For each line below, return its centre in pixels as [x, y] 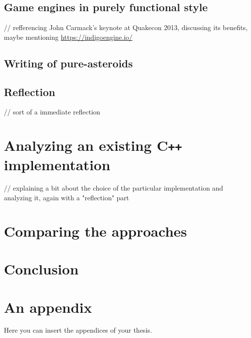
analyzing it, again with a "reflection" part [67, 197]
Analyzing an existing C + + [93, 145]
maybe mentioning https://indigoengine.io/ [68, 37]
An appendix [48, 307]
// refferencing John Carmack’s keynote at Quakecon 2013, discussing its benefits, [126, 27]
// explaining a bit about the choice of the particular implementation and [114, 188]
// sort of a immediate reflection [52, 112]
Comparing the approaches [95, 231]
